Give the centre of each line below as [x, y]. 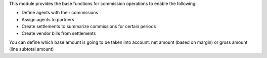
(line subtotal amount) [31, 49]
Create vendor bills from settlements [59, 33]
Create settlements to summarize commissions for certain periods [89, 27]
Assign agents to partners [48, 19]
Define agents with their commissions [60, 13]
